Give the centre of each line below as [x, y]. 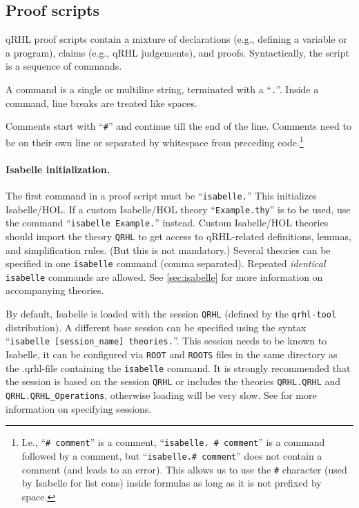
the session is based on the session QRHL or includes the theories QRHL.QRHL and [173, 381]
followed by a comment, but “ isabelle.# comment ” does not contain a [172, 455]
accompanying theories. [55, 290]
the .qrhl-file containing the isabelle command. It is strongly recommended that [178, 368]
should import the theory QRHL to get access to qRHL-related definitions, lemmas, [178, 236]
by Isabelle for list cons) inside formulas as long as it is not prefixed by [172, 483]
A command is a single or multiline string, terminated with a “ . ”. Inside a [162, 89]
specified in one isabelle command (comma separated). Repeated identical [166, 263]
